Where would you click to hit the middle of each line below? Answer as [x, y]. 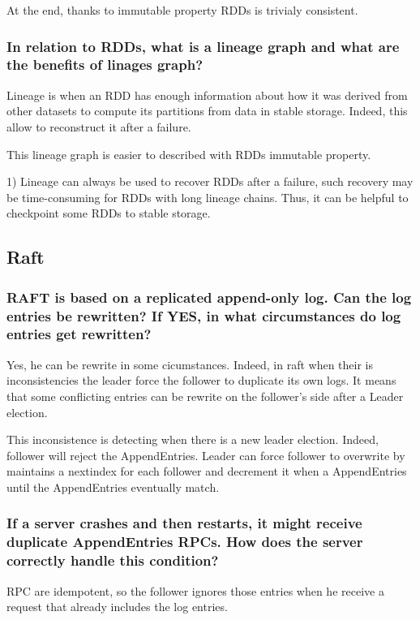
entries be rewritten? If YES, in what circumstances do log [204, 315]
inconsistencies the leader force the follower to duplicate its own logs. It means [201, 380]
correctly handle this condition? [113, 560]
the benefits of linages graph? [105, 65]
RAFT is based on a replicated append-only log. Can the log [209, 297]
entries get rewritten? [79, 334]
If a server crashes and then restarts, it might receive [184, 523]
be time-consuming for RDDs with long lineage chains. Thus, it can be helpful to [208, 197]
